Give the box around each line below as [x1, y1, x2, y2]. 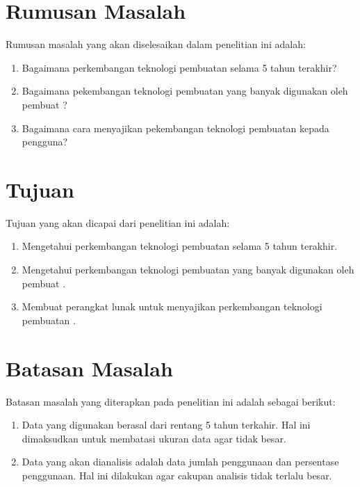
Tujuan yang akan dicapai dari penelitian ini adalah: [6, 215, 230, 230]
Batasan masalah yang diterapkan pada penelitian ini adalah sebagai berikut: [6, 394, 336, 408]
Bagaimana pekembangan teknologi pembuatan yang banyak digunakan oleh [22, 83, 348, 98]
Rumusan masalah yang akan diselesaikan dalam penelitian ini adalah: [6, 37, 306, 51]
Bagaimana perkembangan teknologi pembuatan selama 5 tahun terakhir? [22, 60, 337, 74]
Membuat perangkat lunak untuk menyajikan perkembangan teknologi [22, 299, 322, 314]
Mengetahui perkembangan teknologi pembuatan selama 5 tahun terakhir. [22, 239, 338, 253]
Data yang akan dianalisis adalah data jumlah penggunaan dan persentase [22, 454, 339, 469]
